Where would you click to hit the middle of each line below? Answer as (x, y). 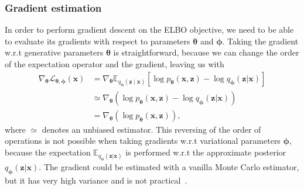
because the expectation (48, 152)
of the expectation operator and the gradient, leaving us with (115, 64)
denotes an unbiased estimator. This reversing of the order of (151, 129)
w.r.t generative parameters (54, 52)
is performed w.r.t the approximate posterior (206, 152)
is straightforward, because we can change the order (206, 52)
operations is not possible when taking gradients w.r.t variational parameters (143, 141)
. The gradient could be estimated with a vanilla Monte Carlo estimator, (169, 167)
